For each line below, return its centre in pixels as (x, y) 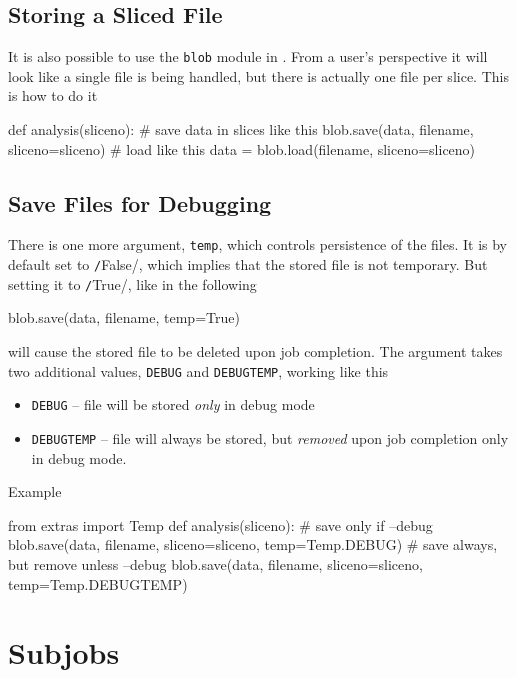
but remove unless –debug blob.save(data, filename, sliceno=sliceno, (215, 563)
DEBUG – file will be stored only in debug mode (173, 404)
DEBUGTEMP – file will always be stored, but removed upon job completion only (270, 437)
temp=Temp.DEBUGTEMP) (98, 583)
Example (35, 491)
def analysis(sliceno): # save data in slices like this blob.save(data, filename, (241, 129)
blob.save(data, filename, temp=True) (124, 317)
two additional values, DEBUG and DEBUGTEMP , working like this (198, 370)
